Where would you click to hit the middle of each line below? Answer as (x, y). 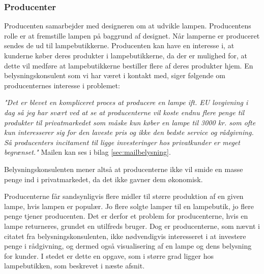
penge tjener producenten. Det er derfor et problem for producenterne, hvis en (126, 216)
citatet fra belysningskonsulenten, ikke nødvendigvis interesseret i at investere (125, 236)
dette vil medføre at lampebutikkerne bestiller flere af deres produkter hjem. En (129, 65)
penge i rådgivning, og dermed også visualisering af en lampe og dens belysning (128, 246)
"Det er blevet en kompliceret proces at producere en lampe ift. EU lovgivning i (126, 102)
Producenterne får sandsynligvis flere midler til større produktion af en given (124, 196)
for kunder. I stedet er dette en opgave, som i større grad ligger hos (109, 255)
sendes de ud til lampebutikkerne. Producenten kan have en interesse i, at (119, 45)
